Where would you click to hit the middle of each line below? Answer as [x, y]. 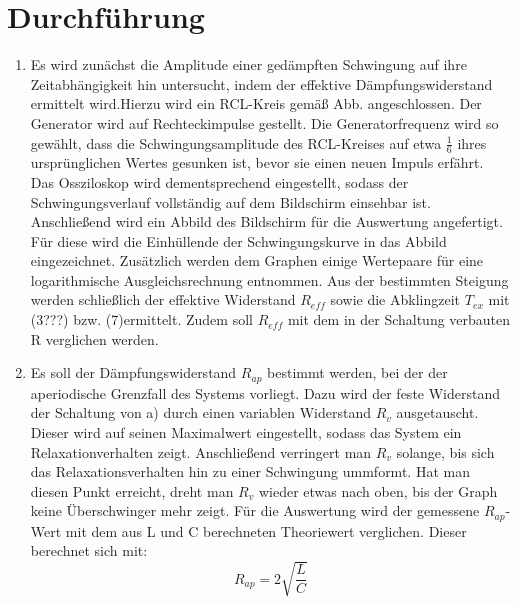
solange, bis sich [445, 451]
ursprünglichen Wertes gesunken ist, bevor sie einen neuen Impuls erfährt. [257, 162]
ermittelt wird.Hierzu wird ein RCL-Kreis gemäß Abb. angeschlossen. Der [256, 103]
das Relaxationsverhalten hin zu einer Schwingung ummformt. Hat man [250, 471]
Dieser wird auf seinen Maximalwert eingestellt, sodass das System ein [246, 431]
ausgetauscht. [437, 412]
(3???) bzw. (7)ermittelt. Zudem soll [141, 319]
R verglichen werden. [94, 338]
